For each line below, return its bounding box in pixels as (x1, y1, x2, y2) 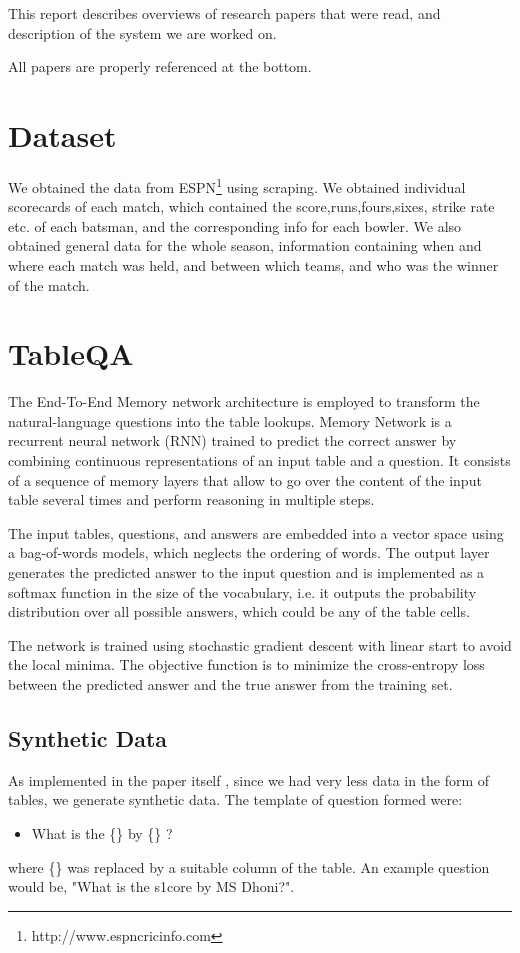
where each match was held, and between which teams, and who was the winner (8, 254, 499, 275)
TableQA (8, 333, 134, 374)
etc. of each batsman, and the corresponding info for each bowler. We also (8, 215, 462, 236)
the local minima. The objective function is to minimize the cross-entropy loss (8, 654, 485, 675)
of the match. (8, 274, 90, 295)
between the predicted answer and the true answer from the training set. (8, 673, 453, 694)
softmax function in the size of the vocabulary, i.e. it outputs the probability (8, 581, 477, 602)
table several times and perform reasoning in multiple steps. (8, 489, 375, 510)
